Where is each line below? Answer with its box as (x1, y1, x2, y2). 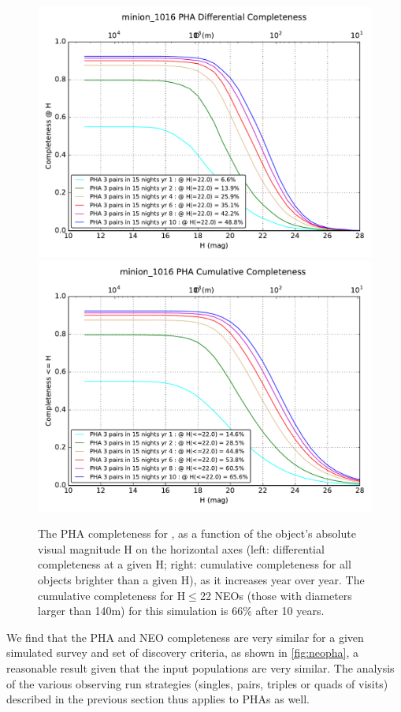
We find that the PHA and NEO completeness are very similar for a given (6, 628, 364, 645)
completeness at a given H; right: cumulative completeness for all (38, 556, 351, 572)
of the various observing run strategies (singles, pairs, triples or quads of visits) (6, 675, 388, 691)
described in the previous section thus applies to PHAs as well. (6, 691, 310, 707)
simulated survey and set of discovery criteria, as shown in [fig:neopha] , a (6, 644, 359, 661)
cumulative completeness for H (38, 587, 186, 603)
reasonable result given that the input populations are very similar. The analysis (6, 659, 395, 676)
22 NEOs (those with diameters (199, 587, 352, 603)
